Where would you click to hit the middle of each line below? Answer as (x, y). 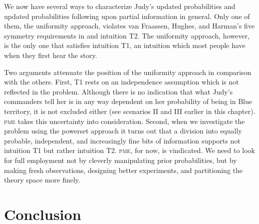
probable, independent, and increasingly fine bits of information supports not (122, 140)
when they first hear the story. (51, 55)
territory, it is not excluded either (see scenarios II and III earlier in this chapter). (130, 111)
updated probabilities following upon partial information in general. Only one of (127, 16)
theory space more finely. (42, 180)
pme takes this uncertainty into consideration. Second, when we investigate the (124, 121)
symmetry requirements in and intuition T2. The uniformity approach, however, (127, 35)
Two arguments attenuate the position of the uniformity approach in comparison (128, 72)
